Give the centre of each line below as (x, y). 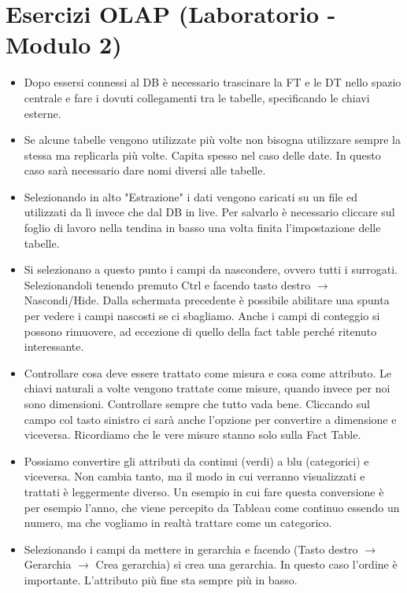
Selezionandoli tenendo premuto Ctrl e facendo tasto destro (167, 284)
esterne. (43, 113)
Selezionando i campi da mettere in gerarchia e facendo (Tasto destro (191, 549)
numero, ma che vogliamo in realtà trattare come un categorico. (178, 523)
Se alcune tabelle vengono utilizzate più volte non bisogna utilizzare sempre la (212, 140)
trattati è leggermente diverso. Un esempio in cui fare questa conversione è (204, 491)
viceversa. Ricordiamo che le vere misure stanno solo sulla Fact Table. (192, 435)
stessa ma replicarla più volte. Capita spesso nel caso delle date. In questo (202, 155)
